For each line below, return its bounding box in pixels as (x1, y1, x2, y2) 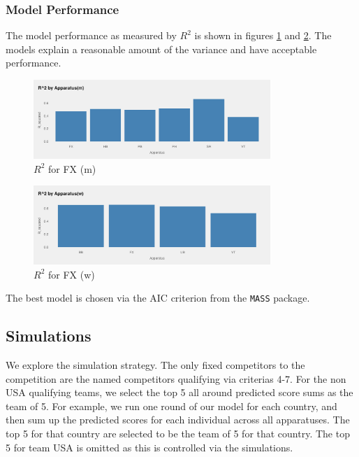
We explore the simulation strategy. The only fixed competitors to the (6, 358, 305, 372)
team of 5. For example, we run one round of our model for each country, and (6, 398, 337, 413)
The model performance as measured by (6, 28, 177, 43)
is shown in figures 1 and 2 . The (194, 28, 332, 43)
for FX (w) (47, 267, 95, 281)
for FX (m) (47, 161, 96, 176)
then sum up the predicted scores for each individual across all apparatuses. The (6, 412, 350, 427)
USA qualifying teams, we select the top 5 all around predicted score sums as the (6, 385, 353, 400)
